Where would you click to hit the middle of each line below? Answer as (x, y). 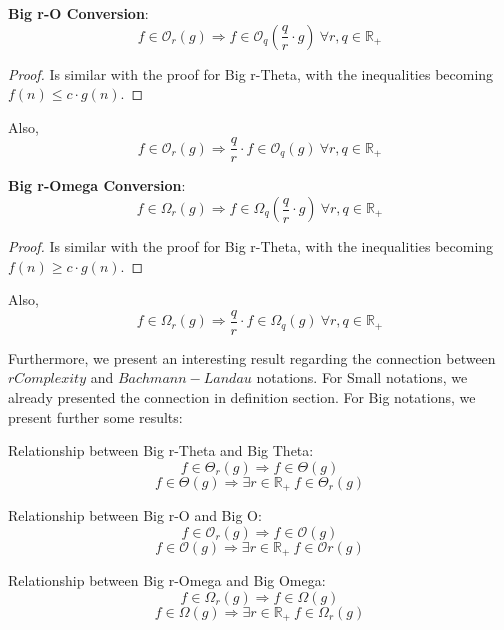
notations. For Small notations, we (362, 377)
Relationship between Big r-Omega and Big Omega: (167, 580)
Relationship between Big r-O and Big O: (135, 515)
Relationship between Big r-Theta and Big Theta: (161, 450)
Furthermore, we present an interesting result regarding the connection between (252, 357)
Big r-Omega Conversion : (97, 185)
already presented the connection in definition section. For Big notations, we (242, 397)
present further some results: (95, 416)
